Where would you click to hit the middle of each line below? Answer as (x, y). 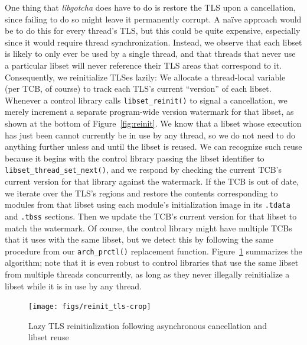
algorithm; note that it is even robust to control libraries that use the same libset (152, 262)
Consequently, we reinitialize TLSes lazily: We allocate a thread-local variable (145, 77)
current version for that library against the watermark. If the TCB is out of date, (152, 181)
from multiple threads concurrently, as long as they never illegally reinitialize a (147, 274)
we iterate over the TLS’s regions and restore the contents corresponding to (141, 193)
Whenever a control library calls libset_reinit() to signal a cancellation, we (146, 100)
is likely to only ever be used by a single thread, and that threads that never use (150, 54)
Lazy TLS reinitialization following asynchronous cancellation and (148, 325)
